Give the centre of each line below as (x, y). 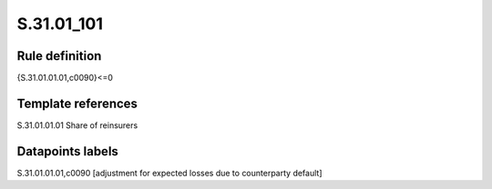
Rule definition (59, 56)
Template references (77, 103)
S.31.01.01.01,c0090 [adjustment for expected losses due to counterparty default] (169, 173)
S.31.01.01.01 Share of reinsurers (77, 125)
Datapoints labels (67, 151)
